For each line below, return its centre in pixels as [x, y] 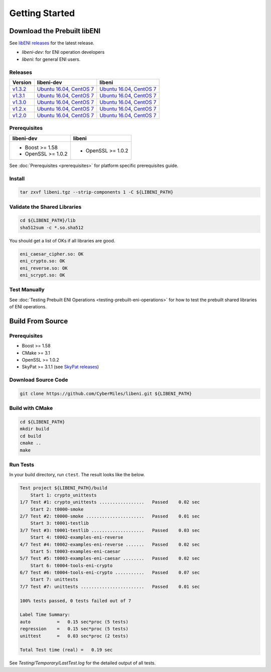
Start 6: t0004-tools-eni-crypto [72, 565]
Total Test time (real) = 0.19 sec [66, 650]
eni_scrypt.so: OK [42, 275]
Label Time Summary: [45, 615]
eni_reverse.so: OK [44, 268]
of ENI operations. [28, 307]
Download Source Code [39, 380]
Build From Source [39, 321]
